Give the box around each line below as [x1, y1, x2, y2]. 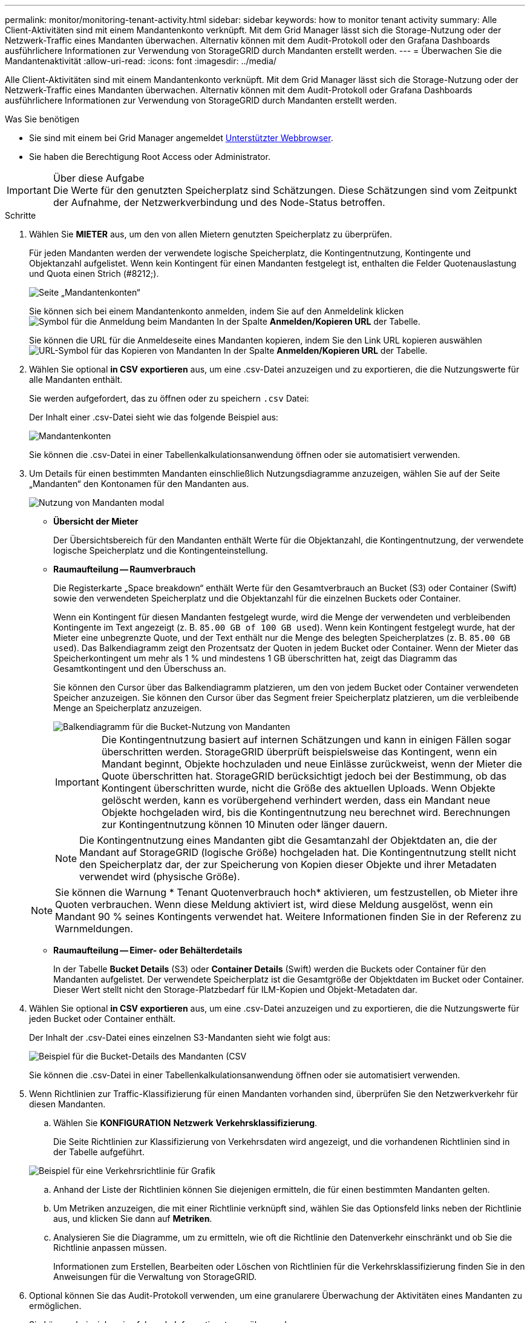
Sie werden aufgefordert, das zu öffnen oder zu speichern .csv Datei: [29, 393, 309, 403]
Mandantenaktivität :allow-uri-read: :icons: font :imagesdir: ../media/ [5, 56, 276, 66]
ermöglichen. [29, 1301, 82, 1311]
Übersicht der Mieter [53, 516, 139, 526]
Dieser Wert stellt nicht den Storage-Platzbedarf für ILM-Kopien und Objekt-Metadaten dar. [53, 984, 417, 995]
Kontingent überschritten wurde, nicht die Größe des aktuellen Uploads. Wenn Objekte [101, 782, 496, 794]
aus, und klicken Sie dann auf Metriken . [53, 1213, 212, 1224]
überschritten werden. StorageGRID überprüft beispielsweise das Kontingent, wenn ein [101, 746, 497, 758]
